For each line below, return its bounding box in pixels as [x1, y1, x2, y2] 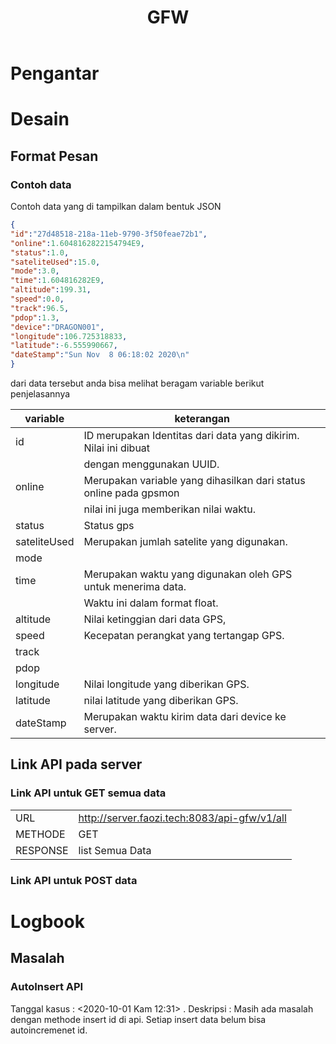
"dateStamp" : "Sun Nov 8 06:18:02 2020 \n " [10, 350, 190, 360]
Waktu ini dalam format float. [83, 596, 219, 610]
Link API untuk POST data [10, 873, 138, 887]
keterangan [174, 412, 231, 426]
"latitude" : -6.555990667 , [10, 341, 118, 351]
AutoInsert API [10, 980, 84, 994]
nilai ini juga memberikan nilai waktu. [83, 502, 257, 516]
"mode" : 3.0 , [10, 266, 60, 276]
